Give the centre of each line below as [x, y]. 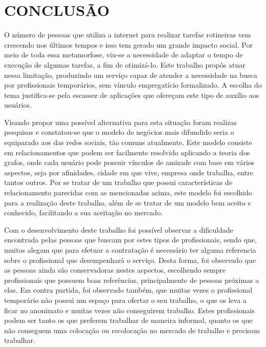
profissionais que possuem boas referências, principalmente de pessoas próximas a [132, 280]
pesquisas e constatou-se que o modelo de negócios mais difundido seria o [119, 132]
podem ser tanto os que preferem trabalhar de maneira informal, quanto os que [128, 320]
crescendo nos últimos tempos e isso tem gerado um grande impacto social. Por [128, 44]
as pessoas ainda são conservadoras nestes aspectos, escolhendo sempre [115, 270]
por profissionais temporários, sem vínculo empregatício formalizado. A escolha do [133, 85]
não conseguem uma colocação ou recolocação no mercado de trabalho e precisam [132, 330]
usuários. [18, 105]
